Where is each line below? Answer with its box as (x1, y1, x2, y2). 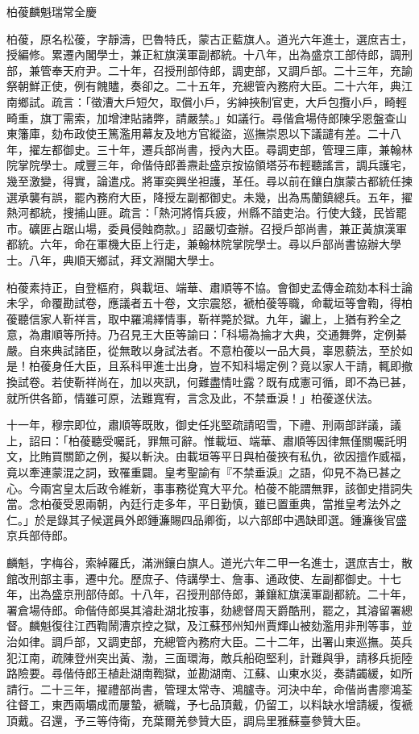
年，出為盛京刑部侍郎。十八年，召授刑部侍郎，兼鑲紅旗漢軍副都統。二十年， (6, 586, 413, 603)
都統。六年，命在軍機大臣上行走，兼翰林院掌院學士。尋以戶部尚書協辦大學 (6, 236, 401, 252)
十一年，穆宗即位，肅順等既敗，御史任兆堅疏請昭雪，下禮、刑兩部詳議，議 (6, 416, 401, 433)
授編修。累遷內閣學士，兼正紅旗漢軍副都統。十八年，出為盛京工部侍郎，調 (6, 46, 401, 63)
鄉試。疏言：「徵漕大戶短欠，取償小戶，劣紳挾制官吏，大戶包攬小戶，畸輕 (17, 93, 407, 110)
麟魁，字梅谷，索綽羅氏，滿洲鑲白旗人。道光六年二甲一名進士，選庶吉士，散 (6, 554, 413, 570)
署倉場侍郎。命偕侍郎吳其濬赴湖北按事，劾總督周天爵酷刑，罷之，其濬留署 (6, 601, 401, 618)
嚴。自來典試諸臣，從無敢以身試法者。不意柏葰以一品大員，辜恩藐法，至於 (6, 341, 401, 358)
